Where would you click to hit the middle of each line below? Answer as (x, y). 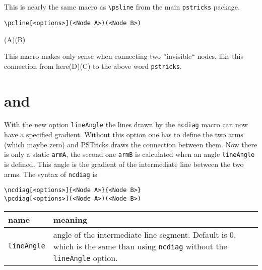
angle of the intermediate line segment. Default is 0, (145, 234)
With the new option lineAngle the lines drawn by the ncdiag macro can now (126, 124)
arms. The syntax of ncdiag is (51, 174)
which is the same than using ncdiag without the (140, 246)
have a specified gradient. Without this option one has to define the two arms (124, 134)
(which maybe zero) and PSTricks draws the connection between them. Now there (131, 144)
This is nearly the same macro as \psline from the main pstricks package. (122, 7)
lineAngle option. (85, 257)
